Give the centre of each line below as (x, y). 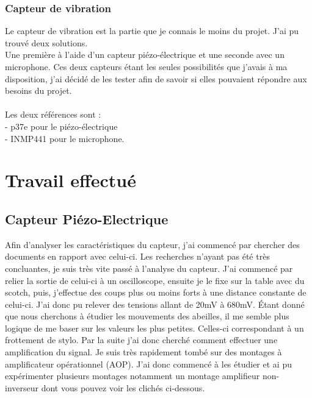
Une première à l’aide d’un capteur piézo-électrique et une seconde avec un (145, 55)
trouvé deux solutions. (46, 42)
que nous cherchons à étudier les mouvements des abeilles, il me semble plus (147, 316)
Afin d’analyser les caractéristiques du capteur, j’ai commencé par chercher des (152, 244)
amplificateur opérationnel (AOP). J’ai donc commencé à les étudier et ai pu (148, 364)
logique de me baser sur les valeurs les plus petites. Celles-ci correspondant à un (154, 328)
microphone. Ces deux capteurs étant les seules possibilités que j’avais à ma (146, 66)
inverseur (22, 387)
